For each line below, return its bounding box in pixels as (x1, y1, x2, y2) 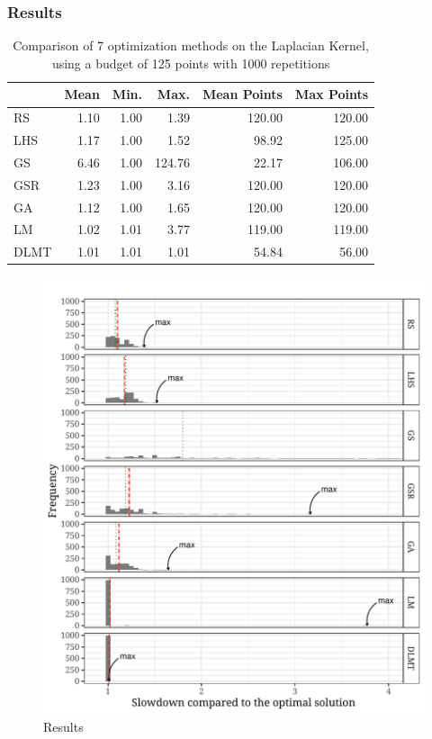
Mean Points (202, 85, 283, 104)
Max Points (294, 85, 369, 104)
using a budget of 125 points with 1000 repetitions (51, 53, 330, 72)
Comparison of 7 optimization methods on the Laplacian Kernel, (13, 36, 369, 55)
